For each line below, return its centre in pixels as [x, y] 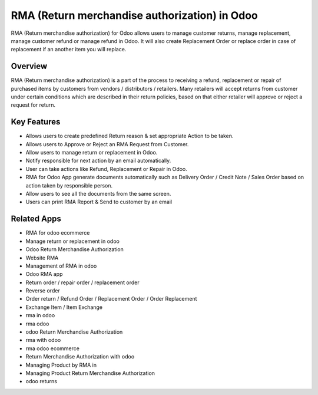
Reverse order [43, 291]
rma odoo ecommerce [52, 348]
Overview [29, 66]
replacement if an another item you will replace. [69, 50]
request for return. [33, 105]
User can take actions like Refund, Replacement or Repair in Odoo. [107, 169]
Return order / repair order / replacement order [82, 282]
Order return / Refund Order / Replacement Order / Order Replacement [111, 299]
